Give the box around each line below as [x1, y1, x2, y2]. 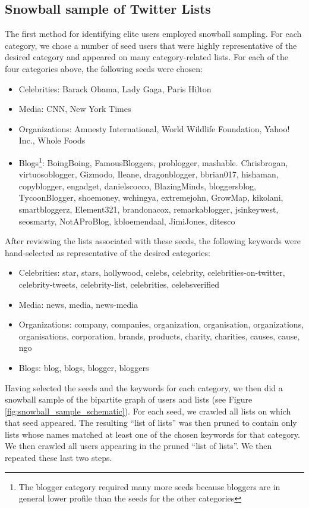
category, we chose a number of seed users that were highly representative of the [5, 39, 297, 51]
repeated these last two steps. [5, 451, 112, 464]
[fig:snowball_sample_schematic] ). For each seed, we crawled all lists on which [5, 404, 291, 417]
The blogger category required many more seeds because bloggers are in [18, 480, 280, 493]
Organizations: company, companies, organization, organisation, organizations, [18, 318, 304, 331]
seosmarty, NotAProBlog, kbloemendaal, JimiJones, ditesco [18, 214, 235, 227]
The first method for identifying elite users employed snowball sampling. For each [5, 27, 302, 40]
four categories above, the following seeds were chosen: [5, 62, 203, 74]
